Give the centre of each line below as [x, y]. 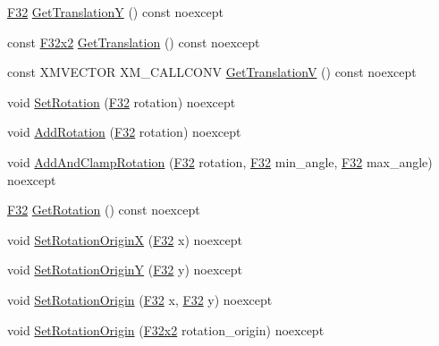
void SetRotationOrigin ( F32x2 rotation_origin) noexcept [166, 329]
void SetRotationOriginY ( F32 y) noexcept [125, 270]
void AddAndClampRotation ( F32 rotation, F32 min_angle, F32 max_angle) [220, 161]
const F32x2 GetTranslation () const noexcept [134, 42]
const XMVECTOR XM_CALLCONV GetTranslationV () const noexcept [212, 72]
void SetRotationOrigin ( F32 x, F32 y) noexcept [140, 299]
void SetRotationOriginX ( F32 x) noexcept [125, 239]
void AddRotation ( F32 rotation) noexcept [124, 132]
